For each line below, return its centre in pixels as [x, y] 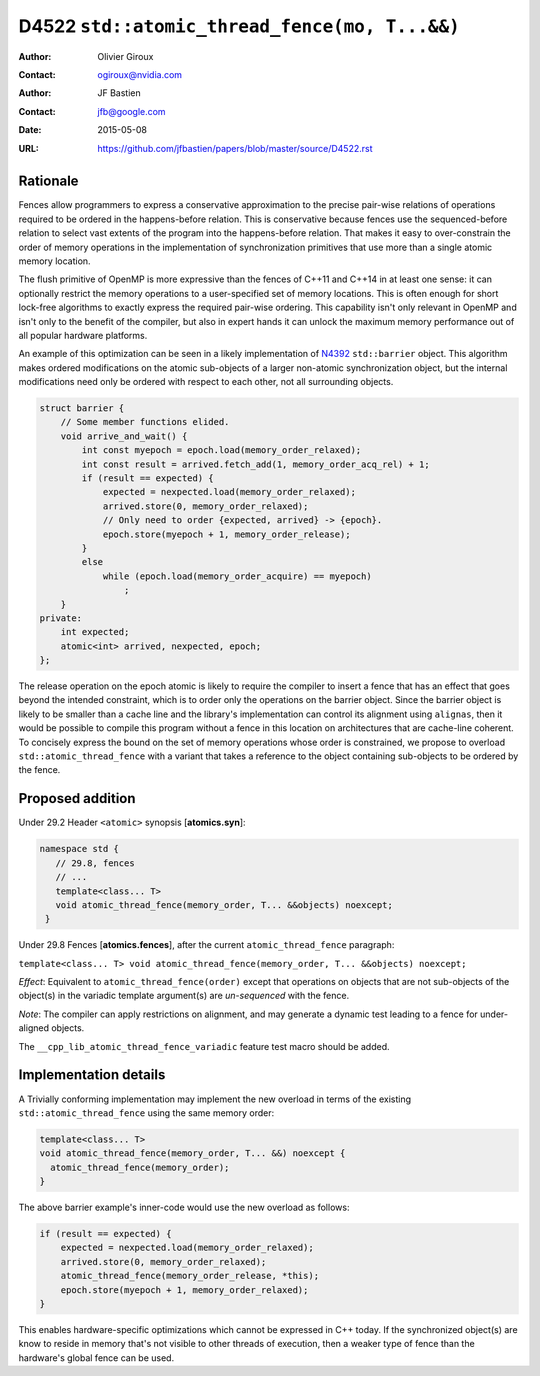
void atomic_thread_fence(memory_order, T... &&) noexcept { [192, 1153]
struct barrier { [82, 408]
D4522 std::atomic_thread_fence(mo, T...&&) [239, 26]
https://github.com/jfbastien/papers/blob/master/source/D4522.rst [235, 148]
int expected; [95, 632]
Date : [30, 130]
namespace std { [79, 849]
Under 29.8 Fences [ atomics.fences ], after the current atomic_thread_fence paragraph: [206, 945]
